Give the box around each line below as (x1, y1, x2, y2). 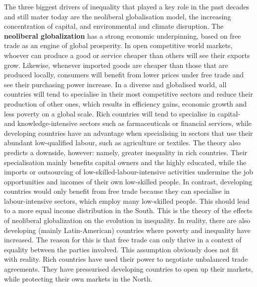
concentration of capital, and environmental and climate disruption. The (4, 21, 224, 31)
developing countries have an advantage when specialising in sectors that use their (4, 127, 253, 138)
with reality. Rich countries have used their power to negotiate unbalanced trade (4, 254, 248, 264)
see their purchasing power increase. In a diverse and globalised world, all (4, 79, 227, 89)
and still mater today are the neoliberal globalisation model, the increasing (4, 11, 231, 21)
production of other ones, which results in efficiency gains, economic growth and (4, 98, 247, 109)
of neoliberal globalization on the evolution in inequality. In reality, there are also (4, 215, 251, 226)
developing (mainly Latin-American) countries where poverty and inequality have (4, 225, 251, 235)
